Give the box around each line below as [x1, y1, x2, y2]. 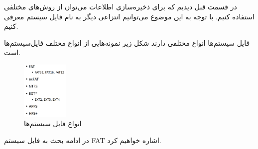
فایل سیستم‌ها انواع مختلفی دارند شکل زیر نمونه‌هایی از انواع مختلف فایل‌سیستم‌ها [4, 37, 250, 48]
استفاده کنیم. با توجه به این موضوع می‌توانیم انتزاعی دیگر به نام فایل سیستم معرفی [4, 11, 255, 21]
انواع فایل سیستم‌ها [24, 118, 82, 129]
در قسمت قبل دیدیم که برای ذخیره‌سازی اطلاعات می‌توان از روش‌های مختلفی [4, 1, 237, 11]
